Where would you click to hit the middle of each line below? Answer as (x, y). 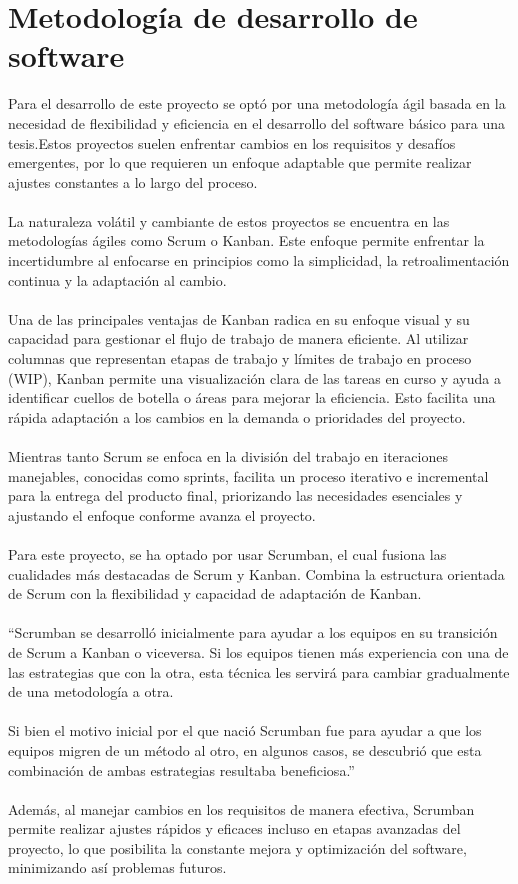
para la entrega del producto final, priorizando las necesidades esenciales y (235, 495)
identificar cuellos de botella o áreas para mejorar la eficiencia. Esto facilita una (252, 397)
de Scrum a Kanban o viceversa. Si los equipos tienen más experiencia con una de (258, 651)
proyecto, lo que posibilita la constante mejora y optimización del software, (237, 847)
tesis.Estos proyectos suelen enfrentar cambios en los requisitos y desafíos (232, 142)
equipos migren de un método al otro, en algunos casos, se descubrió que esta (245, 749)
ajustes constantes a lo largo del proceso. (133, 181)
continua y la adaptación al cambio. (117, 279)
